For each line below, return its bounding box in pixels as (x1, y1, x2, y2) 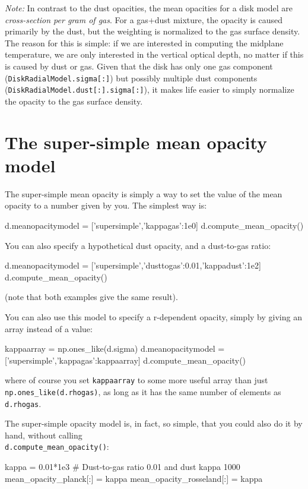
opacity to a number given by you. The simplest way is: (5, 199, 207, 212)
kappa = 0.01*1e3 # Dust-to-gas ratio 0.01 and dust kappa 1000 (5, 460, 240, 473)
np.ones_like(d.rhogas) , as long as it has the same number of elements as (5, 385, 281, 397)
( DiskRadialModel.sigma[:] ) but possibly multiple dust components (5, 71, 258, 84)
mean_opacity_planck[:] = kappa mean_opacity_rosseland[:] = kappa (5, 472, 263, 484)
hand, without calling (5, 428, 82, 441)
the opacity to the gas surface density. (5, 94, 143, 107)
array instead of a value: (5, 322, 93, 335)
